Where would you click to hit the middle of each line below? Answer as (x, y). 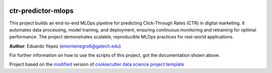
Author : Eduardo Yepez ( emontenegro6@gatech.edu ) (65, 46)
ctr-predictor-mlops (42, 11)
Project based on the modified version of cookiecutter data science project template (97, 64)
